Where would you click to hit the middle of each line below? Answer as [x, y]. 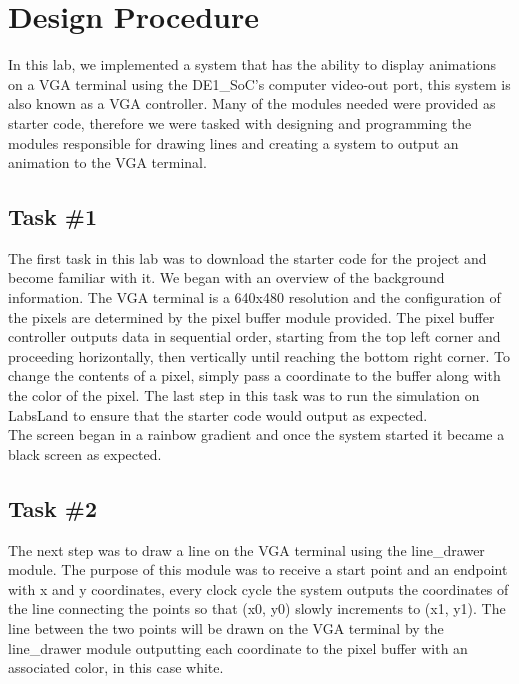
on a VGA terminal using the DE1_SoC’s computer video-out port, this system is [259, 83]
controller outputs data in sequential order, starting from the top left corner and [254, 336]
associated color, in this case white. [116, 667]
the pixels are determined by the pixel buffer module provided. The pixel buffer [251, 316]
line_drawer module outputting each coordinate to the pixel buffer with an [238, 647]
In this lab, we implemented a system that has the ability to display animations [252, 64]
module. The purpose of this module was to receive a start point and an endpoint [258, 569]
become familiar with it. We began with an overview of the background [226, 277]
